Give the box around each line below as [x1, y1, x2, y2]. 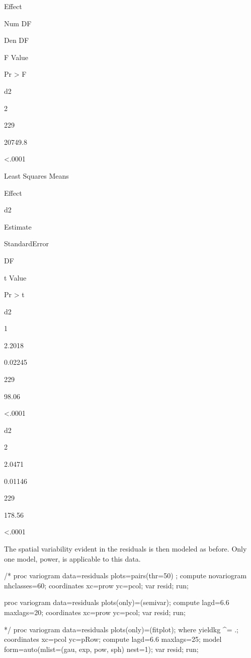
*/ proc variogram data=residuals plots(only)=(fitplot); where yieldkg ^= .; [4, 624, 238, 634]
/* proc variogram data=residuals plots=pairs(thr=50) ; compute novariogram [4, 570, 247, 581]
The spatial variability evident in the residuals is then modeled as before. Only [4, 543, 247, 554]
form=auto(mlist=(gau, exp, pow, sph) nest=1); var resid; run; [4, 643, 199, 654]
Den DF [4, 35, 29, 45]
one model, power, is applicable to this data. [4, 553, 141, 564]
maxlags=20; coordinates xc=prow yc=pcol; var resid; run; [4, 607, 186, 617]
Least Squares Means [4, 170, 69, 181]
